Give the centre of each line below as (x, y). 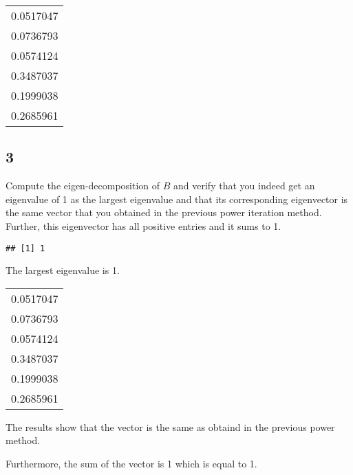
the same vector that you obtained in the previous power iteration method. (164, 212)
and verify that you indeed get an (244, 186)
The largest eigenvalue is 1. (63, 270)
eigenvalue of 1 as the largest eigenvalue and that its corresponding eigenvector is (177, 199)
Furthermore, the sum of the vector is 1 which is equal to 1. (131, 464)
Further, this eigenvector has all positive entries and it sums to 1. (143, 225)
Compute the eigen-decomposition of (83, 186)
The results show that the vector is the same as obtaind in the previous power (170, 426)
